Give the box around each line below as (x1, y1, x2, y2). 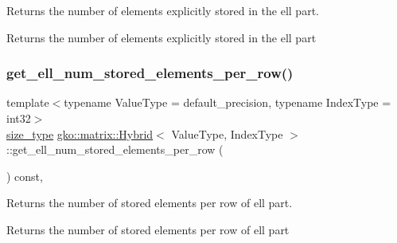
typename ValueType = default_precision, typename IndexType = (64, 94, 391, 111)
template (6, 94, 49, 111)
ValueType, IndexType (171, 125, 283, 142)
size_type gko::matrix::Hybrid (6, 125, 154, 142)
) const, (6, 167, 43, 184)
